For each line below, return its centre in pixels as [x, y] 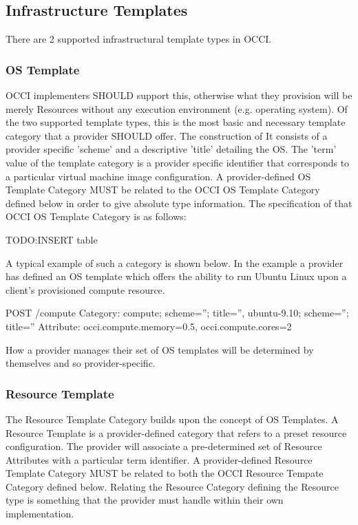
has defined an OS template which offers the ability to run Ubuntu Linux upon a [176, 276]
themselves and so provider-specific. [81, 363]
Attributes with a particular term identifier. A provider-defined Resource [159, 459]
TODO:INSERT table [52, 239]
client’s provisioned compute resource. [85, 289]
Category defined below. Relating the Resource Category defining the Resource [172, 486]
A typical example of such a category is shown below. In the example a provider [175, 262]
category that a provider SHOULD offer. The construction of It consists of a [167, 135]
